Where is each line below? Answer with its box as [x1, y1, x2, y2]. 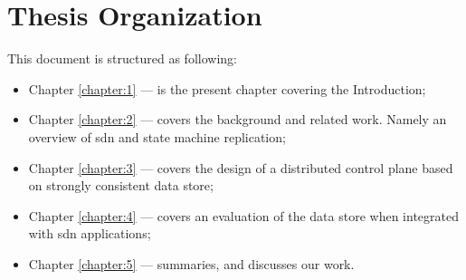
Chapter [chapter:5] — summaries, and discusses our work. [28, 254, 355, 273]
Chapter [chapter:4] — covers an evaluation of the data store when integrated [28, 206, 459, 225]
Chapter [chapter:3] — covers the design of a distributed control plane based [28, 158, 453, 177]
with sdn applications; [28, 224, 151, 243]
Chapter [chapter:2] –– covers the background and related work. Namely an [28, 110, 447, 129]
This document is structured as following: [7, 49, 237, 68]
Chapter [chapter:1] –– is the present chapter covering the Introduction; [28, 79, 426, 98]
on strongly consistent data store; [28, 176, 214, 195]
